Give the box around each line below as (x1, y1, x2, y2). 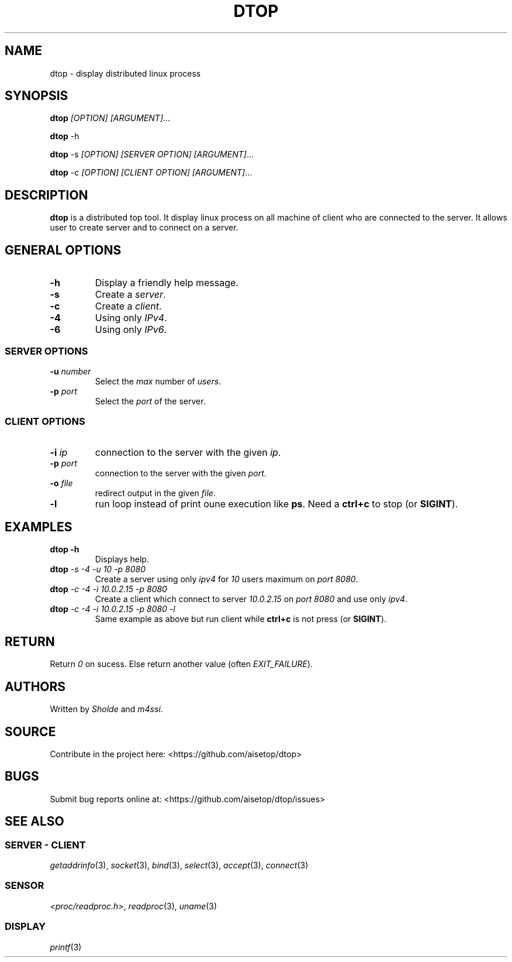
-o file (50, 477, 73, 488)
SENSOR (5, 879, 44, 892)
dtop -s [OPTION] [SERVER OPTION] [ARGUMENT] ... (50, 149, 254, 160)
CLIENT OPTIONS (5, 415, 85, 428)
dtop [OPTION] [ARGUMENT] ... (50, 113, 171, 123)
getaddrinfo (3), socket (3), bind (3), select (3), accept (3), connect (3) (50, 860, 309, 871)
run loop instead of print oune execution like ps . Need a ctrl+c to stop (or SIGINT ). (95, 497, 458, 510)
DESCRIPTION (5, 187, 88, 202)
